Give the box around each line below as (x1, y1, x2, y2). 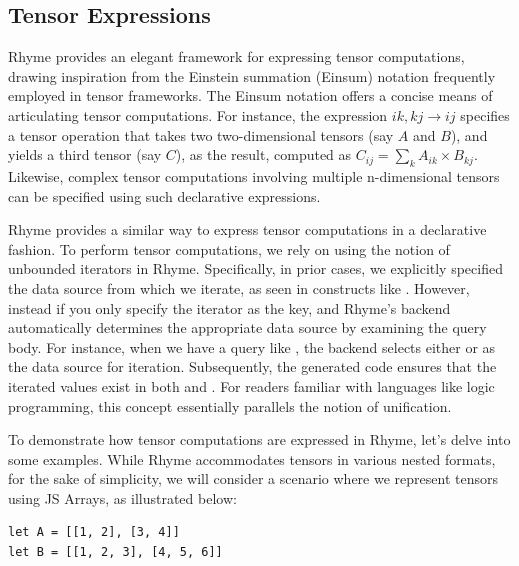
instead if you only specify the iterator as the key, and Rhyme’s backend (8, 297, 451, 318)
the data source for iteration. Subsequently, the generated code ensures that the (8, 356, 497, 377)
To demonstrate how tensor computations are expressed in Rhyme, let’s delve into (8, 429, 511, 450)
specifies (460, 104, 510, 125)
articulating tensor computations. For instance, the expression (8, 104, 388, 125)
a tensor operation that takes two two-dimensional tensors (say (8, 124, 394, 145)
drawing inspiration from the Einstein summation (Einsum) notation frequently (8, 65, 496, 86)
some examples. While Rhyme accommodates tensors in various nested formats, (8, 448, 496, 469)
